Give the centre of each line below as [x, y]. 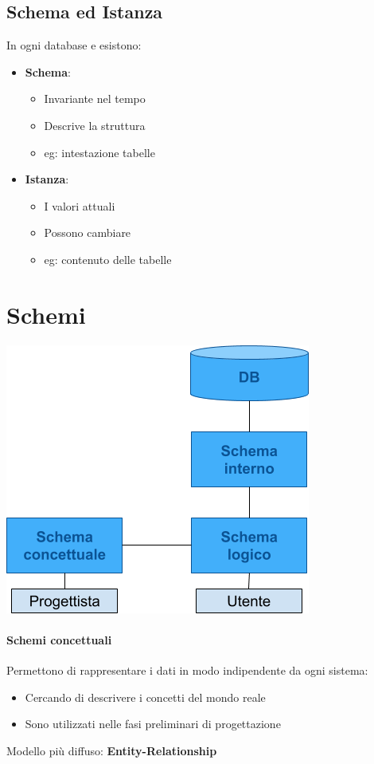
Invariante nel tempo [95, 98]
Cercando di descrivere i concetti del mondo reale [145, 697]
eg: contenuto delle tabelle [108, 259]
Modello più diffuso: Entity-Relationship [112, 750]
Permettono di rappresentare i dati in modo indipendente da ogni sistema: [187, 670]
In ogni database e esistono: [74, 45]
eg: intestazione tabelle [99, 152]
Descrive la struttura [95, 125]
